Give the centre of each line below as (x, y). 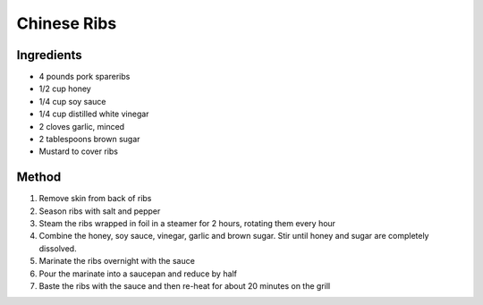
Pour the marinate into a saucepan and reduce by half (138, 274)
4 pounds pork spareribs (85, 77)
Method (39, 178)
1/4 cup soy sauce (72, 101)
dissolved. (58, 248)
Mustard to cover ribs (78, 151)
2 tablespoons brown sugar (89, 140)
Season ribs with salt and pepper (100, 211)
